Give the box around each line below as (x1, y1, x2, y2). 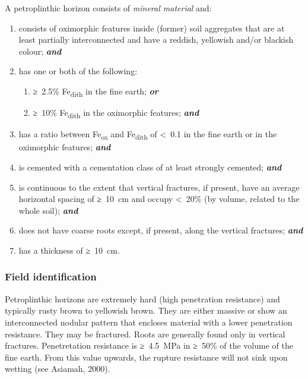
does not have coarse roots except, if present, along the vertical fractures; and (18, 224, 303, 236)
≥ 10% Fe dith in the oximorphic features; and (33, 106, 199, 120)
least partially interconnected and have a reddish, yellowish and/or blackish (18, 33, 294, 46)
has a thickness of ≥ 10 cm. (18, 244, 120, 256)
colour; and (18, 45, 62, 57)
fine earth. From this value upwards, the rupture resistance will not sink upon (5, 350, 288, 363)
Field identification (5, 269, 97, 284)
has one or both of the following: (18, 65, 138, 77)
